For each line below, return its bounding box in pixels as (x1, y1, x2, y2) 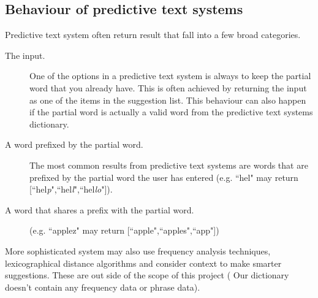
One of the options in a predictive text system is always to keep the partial (29, 69, 311, 82)
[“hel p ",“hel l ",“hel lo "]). (29, 183, 113, 196)
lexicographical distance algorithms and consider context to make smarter (5, 256, 282, 269)
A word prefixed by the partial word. (5, 138, 143, 151)
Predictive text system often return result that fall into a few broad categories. (5, 28, 301, 41)
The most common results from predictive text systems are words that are (29, 158, 308, 171)
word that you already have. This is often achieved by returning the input (29, 81, 307, 94)
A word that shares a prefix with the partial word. (5, 203, 194, 216)
